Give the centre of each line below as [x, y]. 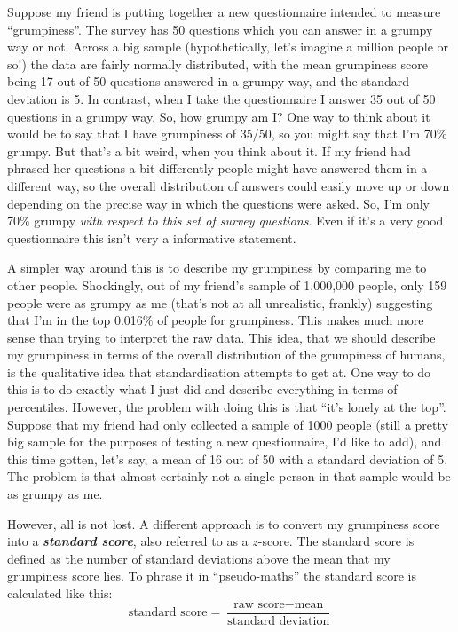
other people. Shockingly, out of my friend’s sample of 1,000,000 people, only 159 [227, 284]
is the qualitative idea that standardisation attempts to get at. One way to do [219, 371]
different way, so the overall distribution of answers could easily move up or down [229, 185]
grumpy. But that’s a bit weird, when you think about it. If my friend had [209, 150]
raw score [259, 604]
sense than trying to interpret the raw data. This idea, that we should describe [221, 337]
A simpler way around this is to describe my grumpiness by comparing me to [217, 268]
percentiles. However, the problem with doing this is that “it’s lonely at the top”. [227, 407]
